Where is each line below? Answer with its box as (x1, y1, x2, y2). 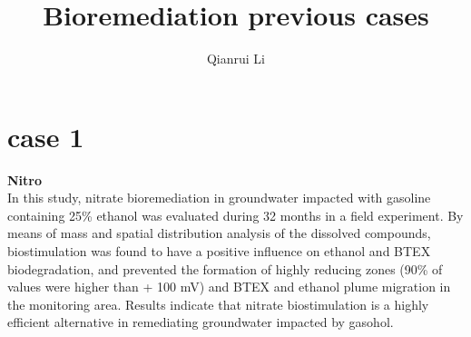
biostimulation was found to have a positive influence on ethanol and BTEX (7, 242, 431, 261)
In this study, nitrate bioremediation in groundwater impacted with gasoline (7, 188, 431, 207)
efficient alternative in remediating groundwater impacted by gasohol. (7, 312, 394, 332)
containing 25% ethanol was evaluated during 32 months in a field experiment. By (7, 205, 464, 224)
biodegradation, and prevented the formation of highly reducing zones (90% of (7, 259, 443, 278)
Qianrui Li (206, 49, 266, 68)
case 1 (7, 117, 84, 154)
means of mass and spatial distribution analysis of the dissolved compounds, (7, 223, 431, 243)
